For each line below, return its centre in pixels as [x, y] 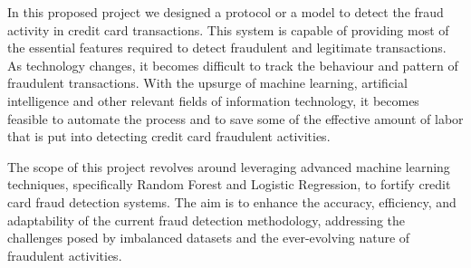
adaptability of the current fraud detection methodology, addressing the [207, 220]
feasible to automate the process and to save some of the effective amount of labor [235, 118]
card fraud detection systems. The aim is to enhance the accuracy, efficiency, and [232, 201]
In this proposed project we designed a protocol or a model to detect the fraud [226, 12]
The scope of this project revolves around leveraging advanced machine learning [229, 166]
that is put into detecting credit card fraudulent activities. [169, 136]
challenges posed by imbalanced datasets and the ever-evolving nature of [209, 238]
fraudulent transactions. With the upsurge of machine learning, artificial [207, 83]
